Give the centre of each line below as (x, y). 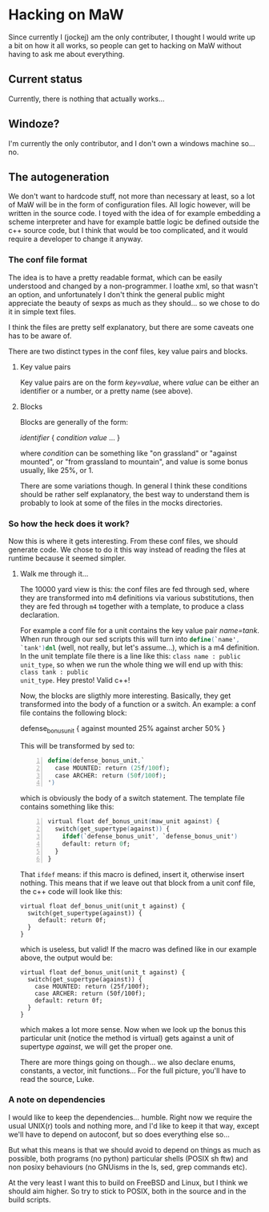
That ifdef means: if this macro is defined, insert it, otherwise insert (132, 874)
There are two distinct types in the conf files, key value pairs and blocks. (128, 351)
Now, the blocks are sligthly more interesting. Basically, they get (125, 696)
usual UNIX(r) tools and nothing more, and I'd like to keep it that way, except (134, 1125)
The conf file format (48, 260)
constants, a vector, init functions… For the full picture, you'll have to (133, 1071)
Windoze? (34, 124)
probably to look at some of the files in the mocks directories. (121, 503)
